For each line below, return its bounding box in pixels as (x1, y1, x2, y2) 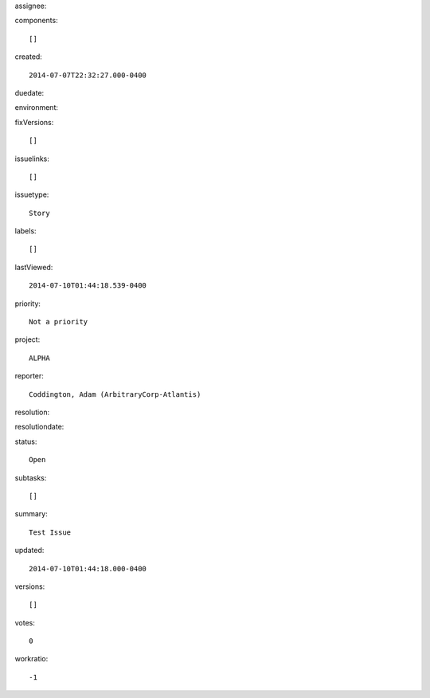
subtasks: (14, 473, 47, 482)
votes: (14, 618, 36, 627)
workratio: (14, 654, 49, 664)
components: (14, 16, 59, 25)
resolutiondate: (14, 422, 64, 432)
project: (14, 335, 41, 344)
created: (14, 52, 43, 61)
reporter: (14, 371, 44, 381)
